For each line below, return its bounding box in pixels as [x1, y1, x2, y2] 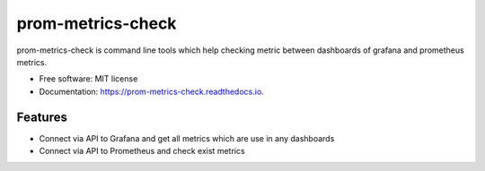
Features [16, 109, 67, 124]
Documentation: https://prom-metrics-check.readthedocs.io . [39, 86, 264, 97]
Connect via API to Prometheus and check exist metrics [39, 146, 246, 157]
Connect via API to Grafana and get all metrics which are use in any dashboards [39, 133, 335, 143]
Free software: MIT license [39, 73, 138, 84]
